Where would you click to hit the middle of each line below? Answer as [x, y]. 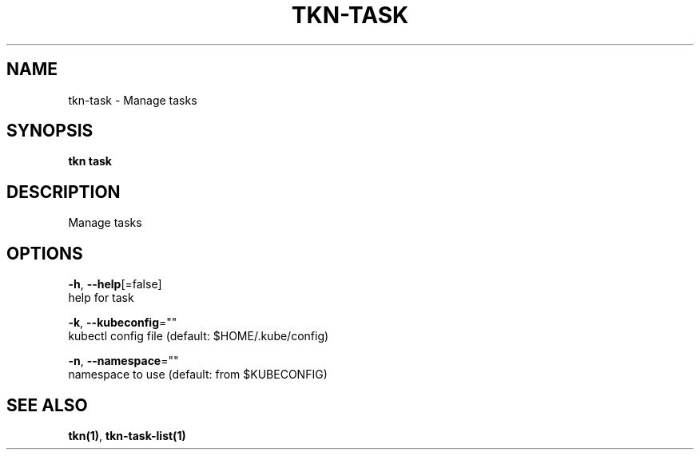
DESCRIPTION [64, 192]
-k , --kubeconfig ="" [123, 323]
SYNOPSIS [50, 131]
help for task [101, 298]
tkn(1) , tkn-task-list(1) [127, 435]
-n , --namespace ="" [123, 361]
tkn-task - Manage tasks [133, 100]
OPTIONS [45, 253]
